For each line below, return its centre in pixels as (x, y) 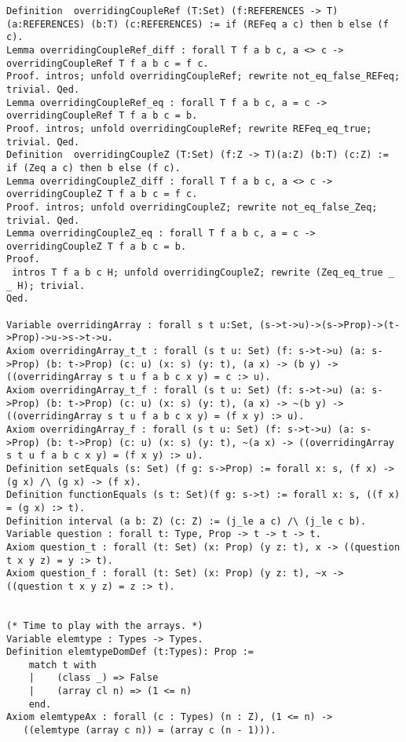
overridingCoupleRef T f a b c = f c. (108, 63)
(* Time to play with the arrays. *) (105, 625)
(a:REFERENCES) (46, 24)
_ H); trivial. (46, 285)
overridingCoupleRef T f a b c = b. (102, 116)
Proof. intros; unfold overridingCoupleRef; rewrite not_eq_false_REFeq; (203, 77)
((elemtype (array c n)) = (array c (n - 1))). (150, 731)
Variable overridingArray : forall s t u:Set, (130, 325)
